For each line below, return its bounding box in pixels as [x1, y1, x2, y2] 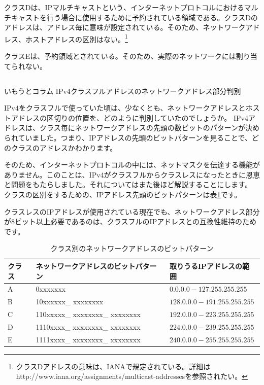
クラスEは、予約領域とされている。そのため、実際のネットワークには [4, 51, 236, 61]
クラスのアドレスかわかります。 [11, 142, 117, 153]
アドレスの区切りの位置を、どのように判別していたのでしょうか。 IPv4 [11, 112, 248, 123]
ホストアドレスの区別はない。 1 [25, 32, 128, 44]
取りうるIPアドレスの [169, 260, 243, 271]
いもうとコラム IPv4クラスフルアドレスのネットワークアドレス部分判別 [4, 85, 241, 96]
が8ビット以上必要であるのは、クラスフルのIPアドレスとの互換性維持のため [4, 216, 257, 227]
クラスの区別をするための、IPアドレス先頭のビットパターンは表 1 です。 [4, 189, 242, 199]
